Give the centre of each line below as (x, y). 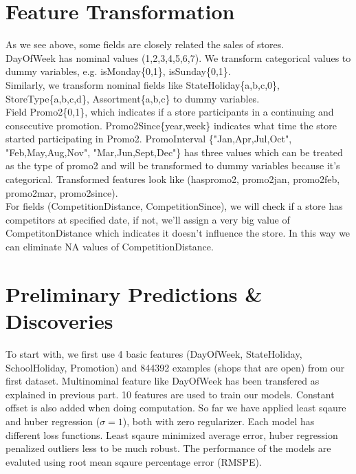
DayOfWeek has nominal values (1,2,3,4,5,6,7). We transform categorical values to (178, 57)
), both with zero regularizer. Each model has (219, 421)
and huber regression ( (53, 421)
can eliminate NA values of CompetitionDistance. (110, 247)
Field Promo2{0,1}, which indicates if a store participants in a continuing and (170, 112)
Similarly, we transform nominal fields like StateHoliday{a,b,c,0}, (143, 84)
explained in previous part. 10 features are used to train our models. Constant (170, 394)
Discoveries (59, 321)
